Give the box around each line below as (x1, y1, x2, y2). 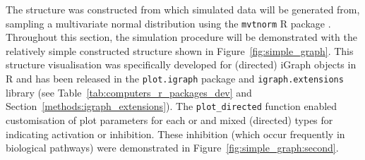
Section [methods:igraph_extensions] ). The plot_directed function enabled (6, 99, 337, 113)
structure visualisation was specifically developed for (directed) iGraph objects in (6, 57, 357, 72)
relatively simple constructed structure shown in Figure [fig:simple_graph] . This (6, 43, 354, 58)
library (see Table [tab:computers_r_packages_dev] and (6, 85, 252, 99)
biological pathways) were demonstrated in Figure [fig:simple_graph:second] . (6, 140, 339, 155)
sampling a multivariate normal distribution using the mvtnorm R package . (6, 16, 331, 30)
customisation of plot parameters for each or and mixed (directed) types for (6, 112, 333, 127)
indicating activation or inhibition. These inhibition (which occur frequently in (6, 126, 345, 141)
